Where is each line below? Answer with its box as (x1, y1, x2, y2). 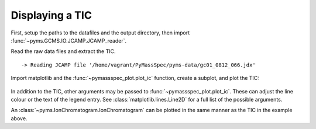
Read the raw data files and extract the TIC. (11, 48, 116, 55)
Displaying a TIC (11, 9, 92, 22)
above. (11, 114, 28, 122)
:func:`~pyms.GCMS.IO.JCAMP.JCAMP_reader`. (11, 37, 127, 44)
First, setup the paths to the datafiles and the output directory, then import (11, 29, 190, 36)
